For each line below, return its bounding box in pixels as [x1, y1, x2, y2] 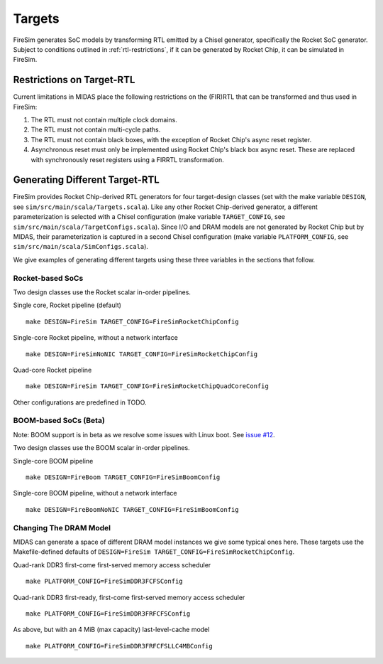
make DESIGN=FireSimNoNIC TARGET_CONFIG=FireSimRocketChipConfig [26, 350, 258, 358]
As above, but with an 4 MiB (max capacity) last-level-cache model [13, 626, 210, 634]
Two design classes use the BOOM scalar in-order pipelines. [13, 444, 191, 452]
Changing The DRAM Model [13, 523, 111, 532]
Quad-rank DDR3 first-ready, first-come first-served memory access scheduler [13, 593, 245, 601]
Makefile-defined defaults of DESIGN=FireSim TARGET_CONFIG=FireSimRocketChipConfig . [13, 547, 294, 556]
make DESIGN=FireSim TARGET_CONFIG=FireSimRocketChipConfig [26, 317, 239, 326]
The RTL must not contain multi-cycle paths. [30, 125, 161, 134]
